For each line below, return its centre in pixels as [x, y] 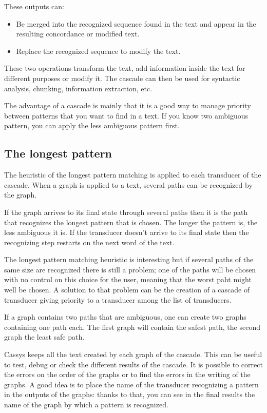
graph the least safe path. [44, 337]
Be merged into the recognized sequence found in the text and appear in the [136, 23]
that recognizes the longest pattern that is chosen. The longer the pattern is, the [131, 222]
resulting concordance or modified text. [78, 34]
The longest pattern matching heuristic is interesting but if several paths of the [129, 259]
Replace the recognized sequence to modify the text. [98, 51]
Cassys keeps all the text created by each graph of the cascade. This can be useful [133, 354]
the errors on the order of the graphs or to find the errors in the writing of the [127, 374]
